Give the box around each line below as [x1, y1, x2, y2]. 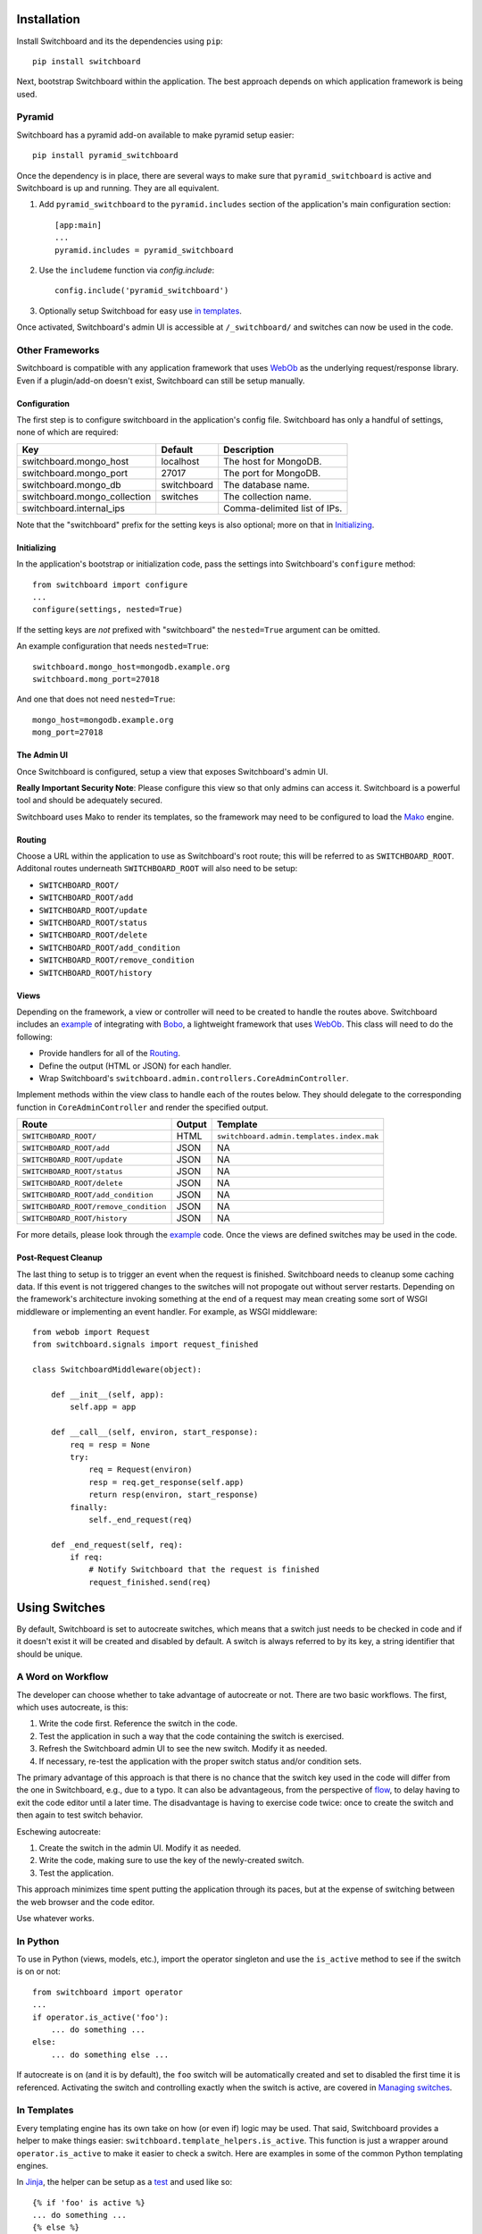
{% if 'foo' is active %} [32, 2197, 146, 2207]
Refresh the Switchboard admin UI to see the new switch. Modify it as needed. [38, 1743, 328, 1754]
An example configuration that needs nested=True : [16, 641, 209, 651]
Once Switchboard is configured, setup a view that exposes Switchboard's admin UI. [16, 766, 328, 777]
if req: [70, 1552, 104, 1563]
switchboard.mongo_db [21, 478, 121, 491]
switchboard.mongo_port [21, 466, 129, 479]
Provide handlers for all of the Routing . [38, 1048, 180, 1059]
